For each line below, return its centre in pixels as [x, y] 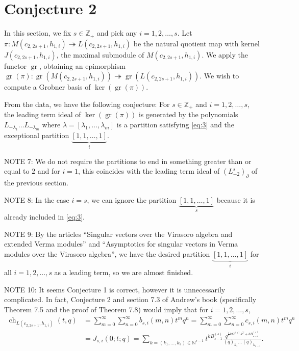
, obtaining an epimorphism [82, 65]
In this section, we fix [38, 33]
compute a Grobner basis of [47, 87]
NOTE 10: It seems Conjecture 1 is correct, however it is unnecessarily [115, 289]
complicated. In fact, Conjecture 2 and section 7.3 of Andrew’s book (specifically [130, 299]
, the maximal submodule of [100, 54]
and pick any [117, 33]
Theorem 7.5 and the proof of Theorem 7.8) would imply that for [106, 309]
